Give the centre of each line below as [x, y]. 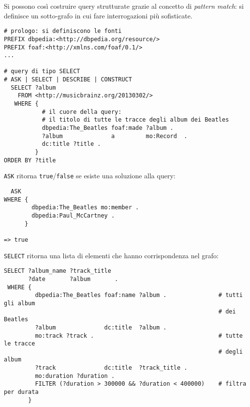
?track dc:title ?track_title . [111, 368]
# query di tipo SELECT [42, 71]
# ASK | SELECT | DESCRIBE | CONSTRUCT [68, 80]
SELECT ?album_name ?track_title [58, 271]
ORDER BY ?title [30, 160]
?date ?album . [73, 279]
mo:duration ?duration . [75, 376]
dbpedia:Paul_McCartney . [73, 215]
